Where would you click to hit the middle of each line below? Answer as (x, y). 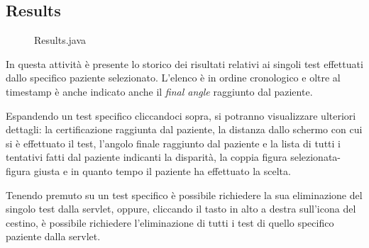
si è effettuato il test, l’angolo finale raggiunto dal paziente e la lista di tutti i (173, 143)
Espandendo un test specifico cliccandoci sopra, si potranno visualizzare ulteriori (181, 115)
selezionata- (315, 157)
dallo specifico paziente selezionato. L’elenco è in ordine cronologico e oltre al (173, 78)
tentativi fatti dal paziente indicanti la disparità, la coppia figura (147, 157)
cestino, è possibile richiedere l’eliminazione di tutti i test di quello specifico (170, 222)
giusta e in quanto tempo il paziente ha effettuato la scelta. (162, 170)
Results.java (60, 40)
